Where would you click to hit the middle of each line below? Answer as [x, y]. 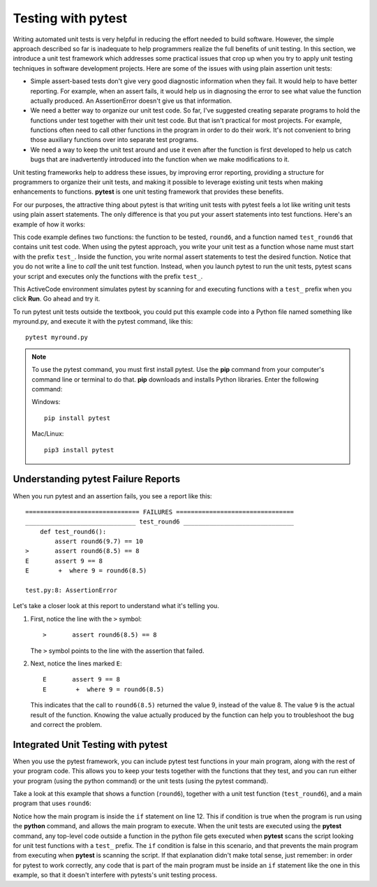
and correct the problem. [66, 724]
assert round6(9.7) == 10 [99, 541]
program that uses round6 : [52, 803]
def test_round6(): [73, 532]
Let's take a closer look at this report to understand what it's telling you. [116, 606]
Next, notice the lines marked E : [76, 663]
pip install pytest [77, 418]
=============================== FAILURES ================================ [160, 512]
